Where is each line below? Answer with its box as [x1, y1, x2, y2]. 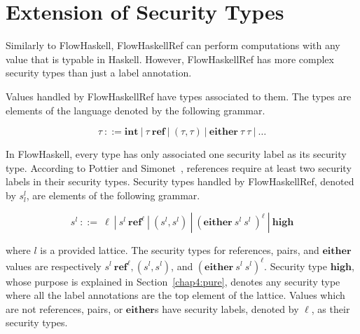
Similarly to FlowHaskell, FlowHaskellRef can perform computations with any [6, 38, 340, 53]
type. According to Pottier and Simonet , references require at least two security [6, 160, 352, 175]
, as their [311, 301, 350, 316]
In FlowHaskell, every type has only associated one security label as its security [6, 147, 347, 161]
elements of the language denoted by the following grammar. [6, 102, 265, 117]
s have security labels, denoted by [154, 301, 299, 316]
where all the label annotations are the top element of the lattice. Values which [6, 288, 345, 302]
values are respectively [6, 258, 102, 273]
